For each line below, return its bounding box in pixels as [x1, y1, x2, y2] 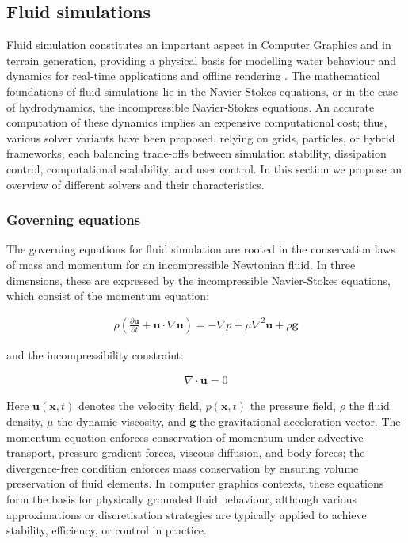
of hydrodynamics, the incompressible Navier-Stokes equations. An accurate [6, 98, 375, 115]
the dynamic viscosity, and [57, 412, 186, 429]
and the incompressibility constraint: [6, 346, 184, 363]
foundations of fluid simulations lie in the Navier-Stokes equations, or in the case [6, 82, 398, 99]
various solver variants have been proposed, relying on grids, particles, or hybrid [6, 129, 395, 146]
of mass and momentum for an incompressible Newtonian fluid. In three [6, 256, 356, 272]
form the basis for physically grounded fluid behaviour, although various [6, 490, 357, 507]
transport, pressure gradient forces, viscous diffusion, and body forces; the [6, 444, 365, 461]
